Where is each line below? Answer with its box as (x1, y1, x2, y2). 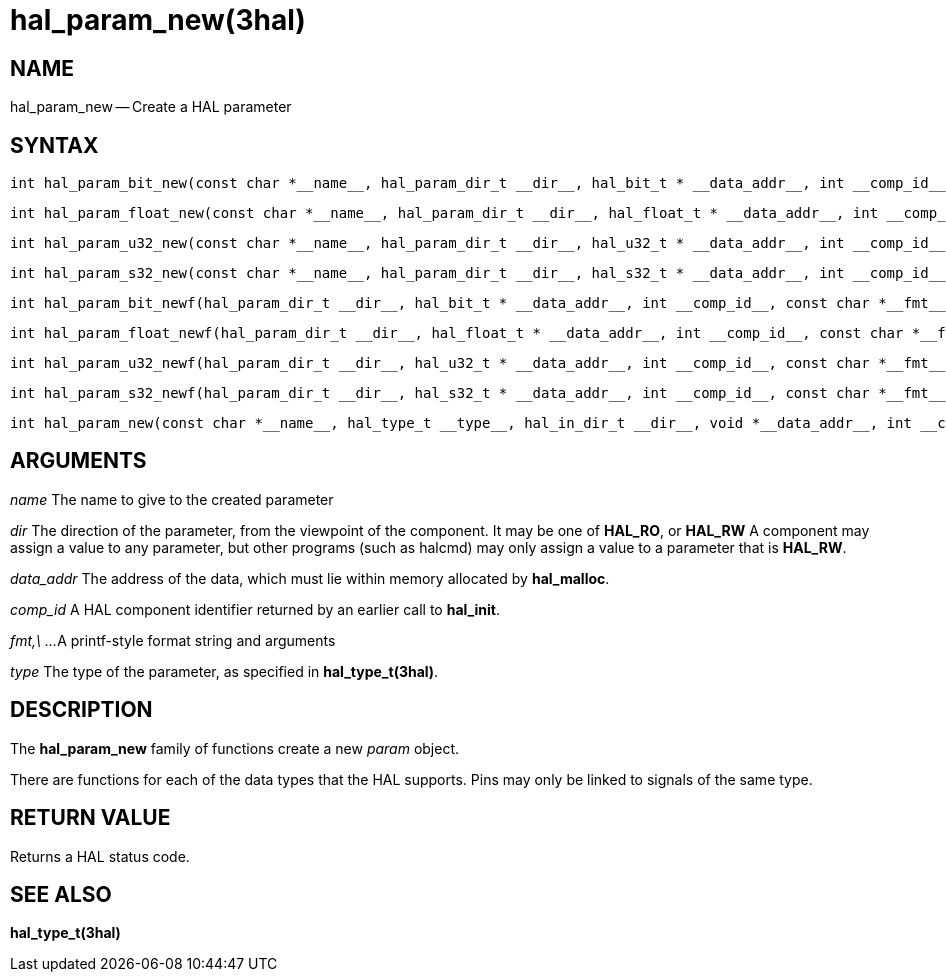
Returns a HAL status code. (10, 847, 190, 865)
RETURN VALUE (10, 805, 171, 831)
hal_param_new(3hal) (10, 3, 306, 37)
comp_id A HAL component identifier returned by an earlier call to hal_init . (10, 600, 500, 618)
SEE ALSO (10, 881, 112, 907)
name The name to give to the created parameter (10, 490, 334, 508)
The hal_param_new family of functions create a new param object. (10, 739, 460, 757)
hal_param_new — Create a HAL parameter (10, 98, 292, 116)
